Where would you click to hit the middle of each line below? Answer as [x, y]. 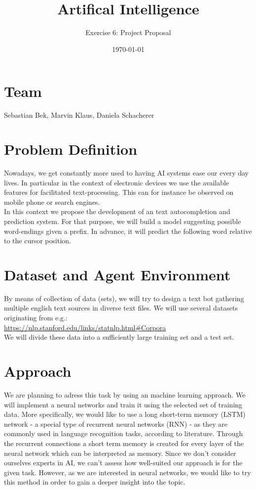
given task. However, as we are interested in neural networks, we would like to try [128, 472]
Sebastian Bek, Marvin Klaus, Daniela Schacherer [79, 115]
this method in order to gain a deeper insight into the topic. [95, 482]
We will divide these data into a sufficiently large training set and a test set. [119, 337]
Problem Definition [71, 149]
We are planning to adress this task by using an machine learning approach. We [125, 394]
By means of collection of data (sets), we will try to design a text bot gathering [124, 298]
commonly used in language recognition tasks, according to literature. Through [124, 433]
